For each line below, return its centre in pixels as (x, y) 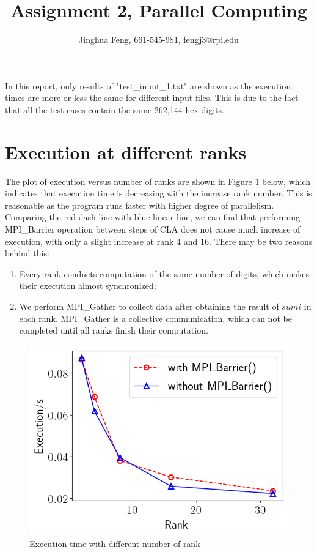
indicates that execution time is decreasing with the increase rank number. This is (158, 193)
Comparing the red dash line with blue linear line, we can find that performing (152, 217)
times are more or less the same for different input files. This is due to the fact (152, 98)
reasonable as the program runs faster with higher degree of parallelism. (140, 205)
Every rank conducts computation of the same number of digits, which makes (164, 273)
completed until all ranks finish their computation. (114, 330)
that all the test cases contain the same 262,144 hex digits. (115, 109)
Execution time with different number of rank (115, 544)
